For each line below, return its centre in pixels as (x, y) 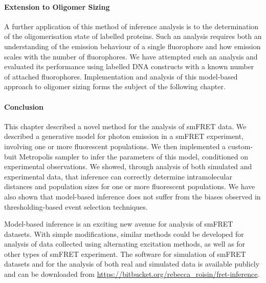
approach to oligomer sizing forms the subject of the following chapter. (115, 86)
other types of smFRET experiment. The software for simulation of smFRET (125, 254)
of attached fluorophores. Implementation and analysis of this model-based (121, 76)
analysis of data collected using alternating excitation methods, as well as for (125, 244)
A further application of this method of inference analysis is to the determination (131, 26)
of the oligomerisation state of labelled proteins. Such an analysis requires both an (133, 36)
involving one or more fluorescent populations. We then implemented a (115, 146)
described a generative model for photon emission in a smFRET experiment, (124, 136)
